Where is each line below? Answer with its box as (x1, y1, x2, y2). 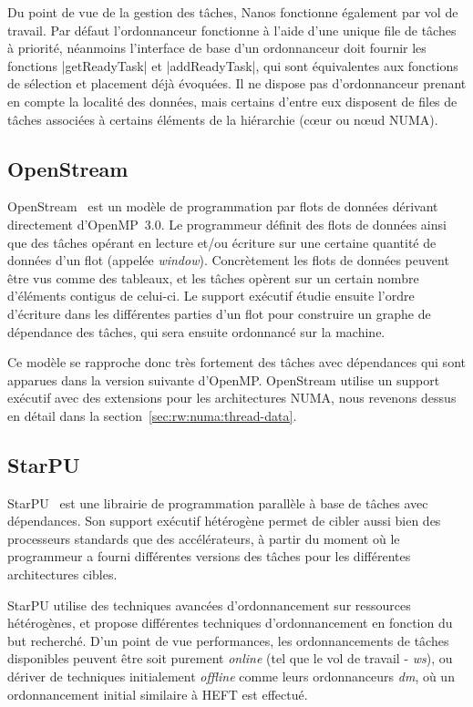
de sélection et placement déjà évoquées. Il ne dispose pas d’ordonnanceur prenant (7, 74, 467, 93)
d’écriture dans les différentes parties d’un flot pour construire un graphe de (7, 303, 431, 323)
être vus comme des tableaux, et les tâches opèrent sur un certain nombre (7, 268, 419, 287)
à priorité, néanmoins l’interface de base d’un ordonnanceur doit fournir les (7, 38, 427, 57)
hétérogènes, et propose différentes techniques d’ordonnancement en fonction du (7, 613, 453, 632)
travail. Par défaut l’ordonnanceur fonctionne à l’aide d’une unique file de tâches (7, 20, 457, 39)
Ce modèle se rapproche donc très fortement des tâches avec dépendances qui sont (7, 353, 466, 372)
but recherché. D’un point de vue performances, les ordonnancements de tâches (7, 630, 449, 650)
